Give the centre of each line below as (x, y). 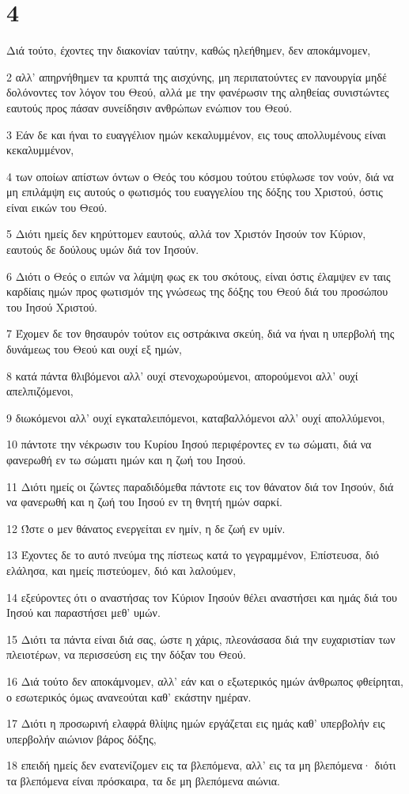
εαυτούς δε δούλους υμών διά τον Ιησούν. (103, 250)
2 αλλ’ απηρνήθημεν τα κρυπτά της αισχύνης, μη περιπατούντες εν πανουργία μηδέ (197, 76)
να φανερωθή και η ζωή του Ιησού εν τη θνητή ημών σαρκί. (144, 502)
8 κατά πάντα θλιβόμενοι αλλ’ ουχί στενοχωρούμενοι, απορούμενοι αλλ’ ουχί (182, 375)
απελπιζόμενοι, (40, 391)
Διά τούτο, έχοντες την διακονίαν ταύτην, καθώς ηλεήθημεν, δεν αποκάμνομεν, (189, 50)
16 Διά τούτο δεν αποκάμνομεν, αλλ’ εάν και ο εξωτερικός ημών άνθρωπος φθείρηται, (205, 681)
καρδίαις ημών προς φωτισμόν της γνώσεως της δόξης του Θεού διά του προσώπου (197, 291)
